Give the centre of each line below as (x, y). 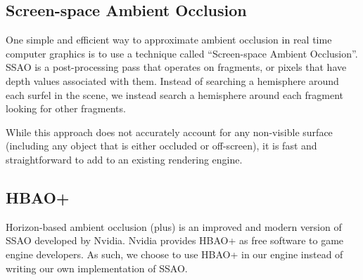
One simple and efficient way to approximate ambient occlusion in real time (169, 40)
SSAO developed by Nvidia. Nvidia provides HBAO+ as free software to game (175, 240)
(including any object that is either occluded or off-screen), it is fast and (161, 146)
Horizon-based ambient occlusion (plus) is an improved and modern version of (174, 226)
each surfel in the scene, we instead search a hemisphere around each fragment (175, 94)
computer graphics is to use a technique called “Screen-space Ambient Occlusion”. (182, 53)
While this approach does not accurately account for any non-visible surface (169, 132)
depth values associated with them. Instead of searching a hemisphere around (172, 80)
